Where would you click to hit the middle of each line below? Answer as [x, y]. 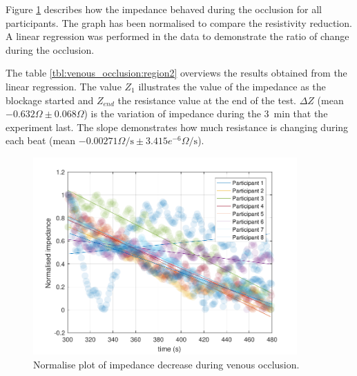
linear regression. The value [64, 86]
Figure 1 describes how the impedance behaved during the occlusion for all [164, 9]
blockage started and [50, 100]
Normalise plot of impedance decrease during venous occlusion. [166, 365]
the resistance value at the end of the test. [207, 100]
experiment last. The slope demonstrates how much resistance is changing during [177, 127]
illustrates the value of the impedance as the [232, 86]
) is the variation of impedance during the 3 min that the [206, 113]
